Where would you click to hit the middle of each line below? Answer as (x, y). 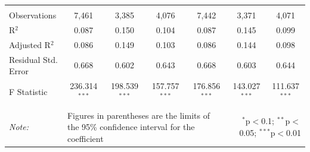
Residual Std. (33, 59)
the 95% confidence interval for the (131, 127)
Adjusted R (30, 44)
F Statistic (28, 91)
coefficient (85, 138)
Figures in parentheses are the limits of (138, 115)
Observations (33, 15)
